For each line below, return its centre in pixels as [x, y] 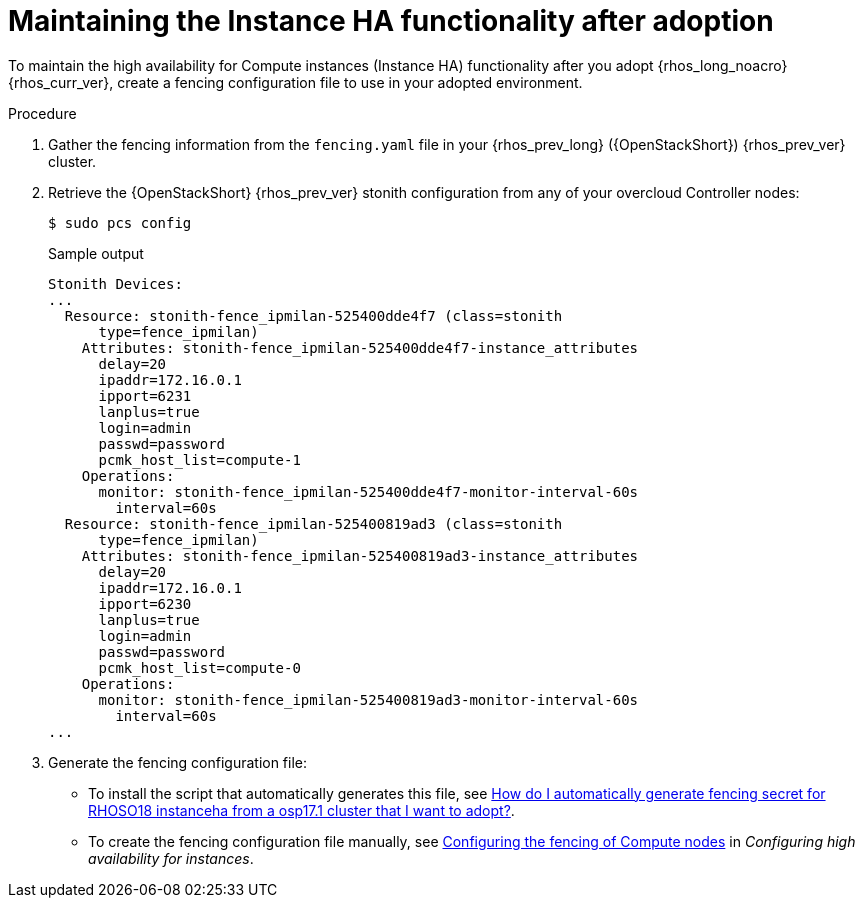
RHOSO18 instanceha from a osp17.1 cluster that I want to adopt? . [301, 810]
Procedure [42, 113]
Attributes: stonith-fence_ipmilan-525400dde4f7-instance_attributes [360, 347]
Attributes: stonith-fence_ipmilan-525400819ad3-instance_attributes [360, 555]
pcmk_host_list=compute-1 [199, 459]
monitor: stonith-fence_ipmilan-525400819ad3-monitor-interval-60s [368, 699]
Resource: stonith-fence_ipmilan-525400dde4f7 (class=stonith [313, 315]
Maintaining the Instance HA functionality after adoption [391, 21]
